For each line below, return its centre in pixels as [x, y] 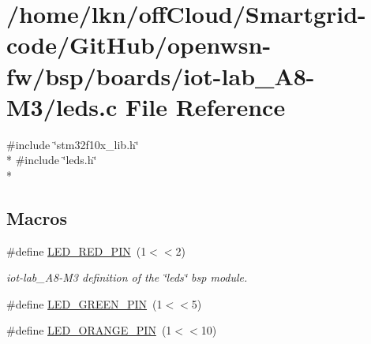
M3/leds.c [62, 106]
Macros [37, 217]
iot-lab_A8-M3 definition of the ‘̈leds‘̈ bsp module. [127, 277]
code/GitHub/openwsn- [139, 45]
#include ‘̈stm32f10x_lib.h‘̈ [73, 144]
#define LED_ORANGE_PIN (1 [89, 330]
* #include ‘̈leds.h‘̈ [52, 160]
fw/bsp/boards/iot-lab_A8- [161, 75]
